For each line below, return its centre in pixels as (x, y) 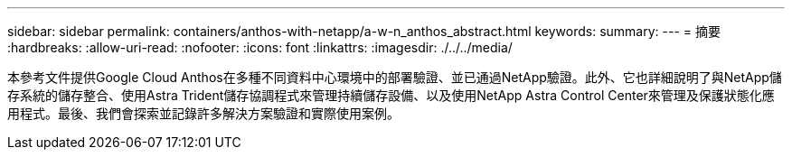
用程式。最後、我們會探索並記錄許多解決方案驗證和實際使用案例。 (203, 113)
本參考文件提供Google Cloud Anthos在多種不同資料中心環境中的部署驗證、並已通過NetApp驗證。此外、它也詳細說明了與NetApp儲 (395, 77)
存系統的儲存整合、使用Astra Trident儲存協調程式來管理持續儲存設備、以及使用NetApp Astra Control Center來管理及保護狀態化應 (391, 95)
